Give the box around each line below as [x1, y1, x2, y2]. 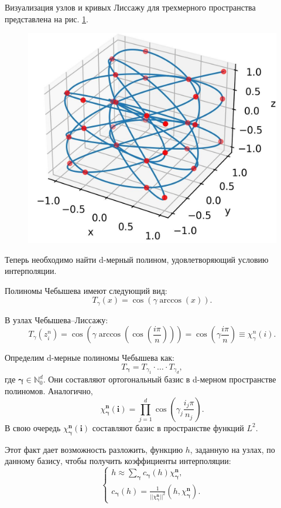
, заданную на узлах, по [190, 443, 275, 455]
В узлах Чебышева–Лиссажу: [5, 313, 108, 326]
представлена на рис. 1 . [5, 12, 88, 25]
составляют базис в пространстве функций [92, 421, 244, 434]
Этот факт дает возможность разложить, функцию [5, 443, 183, 455]
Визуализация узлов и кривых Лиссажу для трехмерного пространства [5, 1, 256, 13]
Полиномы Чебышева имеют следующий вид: [5, 284, 167, 296]
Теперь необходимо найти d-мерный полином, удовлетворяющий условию [5, 253, 269, 265]
